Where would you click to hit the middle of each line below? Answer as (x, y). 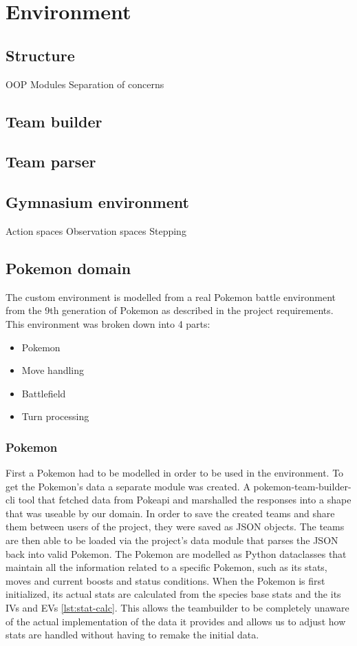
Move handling (53, 370)
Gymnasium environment (97, 202)
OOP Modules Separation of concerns (85, 84)
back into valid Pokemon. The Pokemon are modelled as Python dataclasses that (176, 553)
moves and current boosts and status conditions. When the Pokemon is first (165, 580)
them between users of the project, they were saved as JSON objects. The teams (175, 527)
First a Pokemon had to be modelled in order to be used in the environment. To (175, 473)
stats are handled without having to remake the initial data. (132, 635)
